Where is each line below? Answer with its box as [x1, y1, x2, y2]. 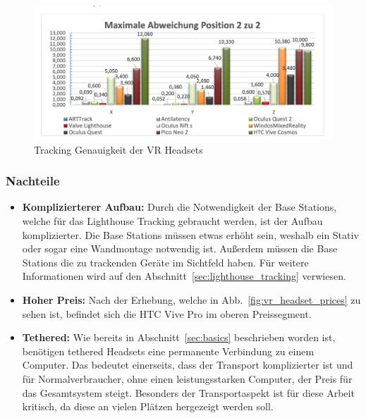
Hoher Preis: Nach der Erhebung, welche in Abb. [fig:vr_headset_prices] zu [22, 293, 361, 307]
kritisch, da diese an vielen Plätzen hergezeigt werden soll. [22, 399, 274, 414]
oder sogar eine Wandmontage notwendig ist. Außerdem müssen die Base [22, 241, 338, 256]
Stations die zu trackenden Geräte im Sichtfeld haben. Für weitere [22, 254, 309, 269]
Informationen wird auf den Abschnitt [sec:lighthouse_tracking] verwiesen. [22, 269, 346, 283]
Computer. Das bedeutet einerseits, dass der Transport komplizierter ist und [22, 357, 353, 372]
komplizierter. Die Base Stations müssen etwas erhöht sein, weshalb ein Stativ [22, 227, 359, 242]
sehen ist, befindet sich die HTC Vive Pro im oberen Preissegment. [22, 306, 312, 321]
